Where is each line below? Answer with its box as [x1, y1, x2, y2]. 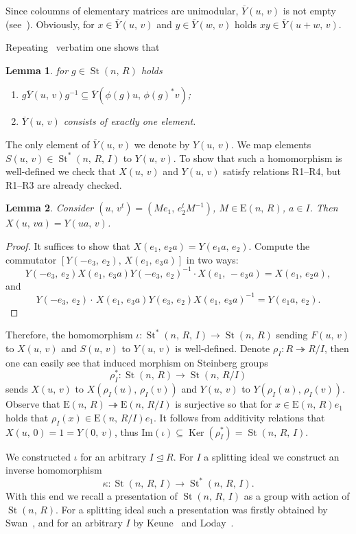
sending [276, 327, 308, 342]
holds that [5, 410, 49, 424]
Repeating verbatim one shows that [5, 40, 160, 54]
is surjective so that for [175, 397, 272, 411]
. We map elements [230, 137, 311, 151]
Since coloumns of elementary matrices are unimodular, [5, 3, 239, 17]
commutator [5, 252, 57, 266]
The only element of [5, 137, 90, 151]
